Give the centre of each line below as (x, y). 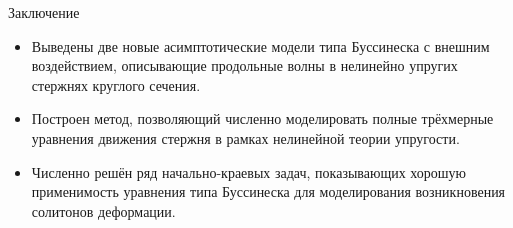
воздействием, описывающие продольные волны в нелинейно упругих (244, 65)
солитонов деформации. (103, 210)
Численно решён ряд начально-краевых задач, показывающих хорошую (249, 171)
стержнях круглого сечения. (116, 84)
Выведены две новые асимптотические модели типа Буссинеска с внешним (260, 45)
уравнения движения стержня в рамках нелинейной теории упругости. (245, 137)
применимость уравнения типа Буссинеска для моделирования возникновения (268, 191)
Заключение (44, 12)
